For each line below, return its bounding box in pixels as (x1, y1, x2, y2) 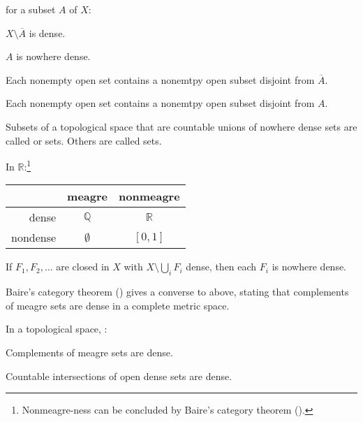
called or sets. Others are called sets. (6, 133, 162, 147)
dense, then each (186, 259, 257, 274)
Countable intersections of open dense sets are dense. (6, 368, 232, 383)
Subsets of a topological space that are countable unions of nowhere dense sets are (6, 119, 357, 133)
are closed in (56, 259, 110, 274)
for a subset (6, 2, 56, 16)
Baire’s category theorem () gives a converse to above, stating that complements (6, 284, 349, 299)
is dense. (29, 25, 66, 40)
